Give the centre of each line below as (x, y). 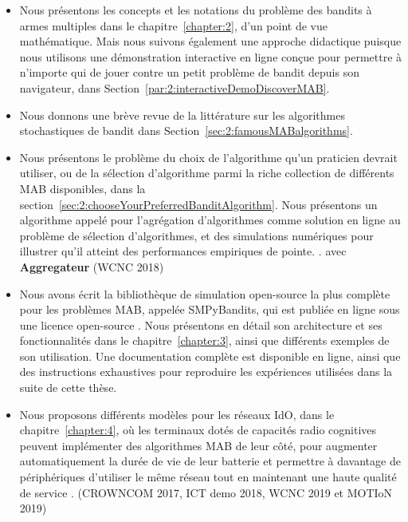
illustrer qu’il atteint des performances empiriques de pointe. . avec (183, 251)
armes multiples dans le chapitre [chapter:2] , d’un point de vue (173, 25)
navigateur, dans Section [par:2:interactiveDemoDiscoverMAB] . (175, 87)
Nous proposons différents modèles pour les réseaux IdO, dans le (177, 414)
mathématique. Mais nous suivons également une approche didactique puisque (210, 41)
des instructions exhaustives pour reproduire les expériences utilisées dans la (206, 372)
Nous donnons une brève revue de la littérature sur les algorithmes (182, 115)
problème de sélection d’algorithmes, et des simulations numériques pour (196, 235)
